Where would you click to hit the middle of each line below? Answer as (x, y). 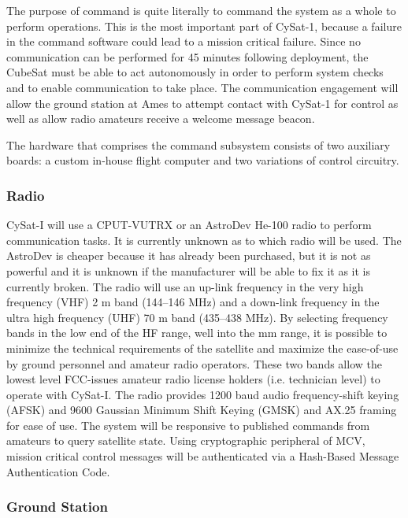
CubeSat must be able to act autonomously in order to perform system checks (195, 72)
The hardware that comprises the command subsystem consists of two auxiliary (198, 144)
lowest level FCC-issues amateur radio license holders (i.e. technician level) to (193, 379)
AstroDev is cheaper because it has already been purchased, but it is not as (189, 255)
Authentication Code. (58, 471)
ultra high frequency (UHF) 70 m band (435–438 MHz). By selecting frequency (197, 317)
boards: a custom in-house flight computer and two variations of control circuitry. (203, 160)
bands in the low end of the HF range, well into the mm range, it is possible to (197, 333)
